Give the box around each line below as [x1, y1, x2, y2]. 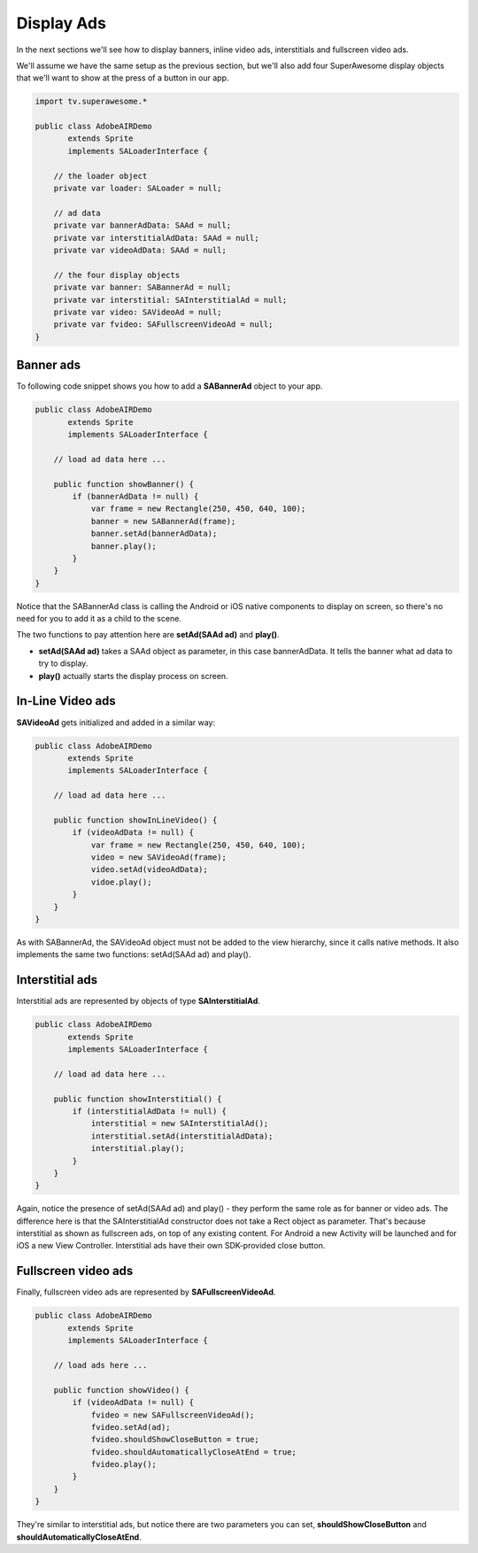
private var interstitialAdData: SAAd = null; [53, 233, 260, 243]
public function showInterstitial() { [53, 1093, 222, 1104]
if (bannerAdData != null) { [72, 491, 199, 501]
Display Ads [16, 13, 106, 33]
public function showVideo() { [53, 1385, 189, 1395]
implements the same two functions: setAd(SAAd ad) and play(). [16, 949, 251, 960]
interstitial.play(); [90, 1143, 185, 1154]
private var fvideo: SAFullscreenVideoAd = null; [53, 320, 274, 329]
